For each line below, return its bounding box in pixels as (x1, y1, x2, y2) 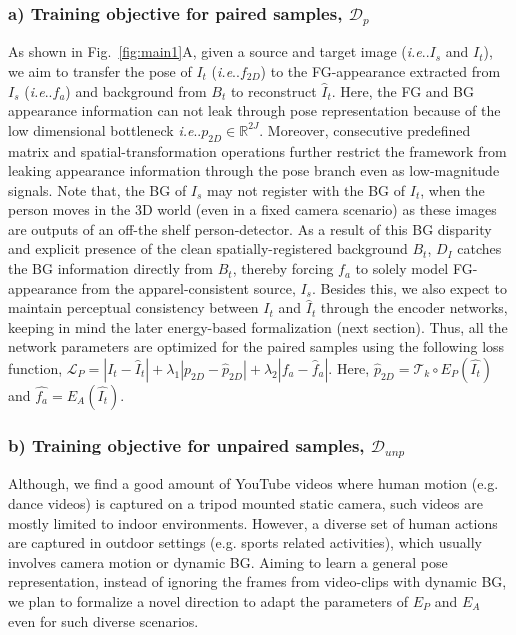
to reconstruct (230, 80, 317, 101)
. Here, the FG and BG (331, 80, 474, 101)
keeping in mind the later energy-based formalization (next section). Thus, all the (8, 316, 508, 337)
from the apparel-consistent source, (81, 277, 296, 298)
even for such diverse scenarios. (8, 610, 199, 631)
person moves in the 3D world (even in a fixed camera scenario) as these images (8, 199, 497, 220)
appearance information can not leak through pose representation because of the (8, 100, 501, 121)
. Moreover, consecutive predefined (259, 119, 471, 140)
